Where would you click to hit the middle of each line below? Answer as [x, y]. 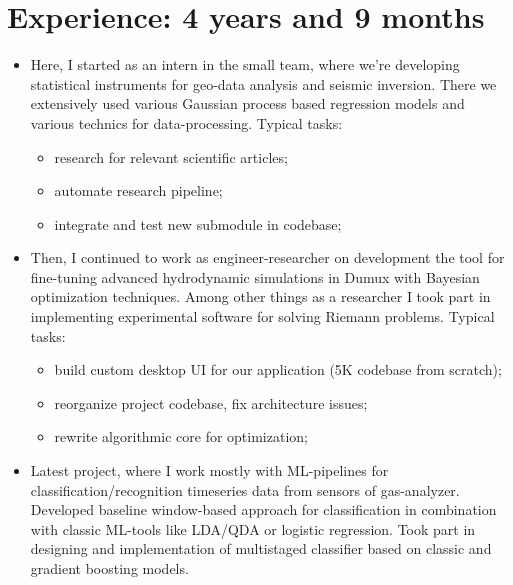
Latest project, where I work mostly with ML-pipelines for [209, 470]
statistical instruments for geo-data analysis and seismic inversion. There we [263, 83]
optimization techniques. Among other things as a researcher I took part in [260, 296]
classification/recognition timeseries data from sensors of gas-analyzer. [245, 489]
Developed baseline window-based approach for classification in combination [263, 509]
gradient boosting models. [109, 568]
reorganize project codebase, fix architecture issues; [211, 402]
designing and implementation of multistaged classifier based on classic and [261, 548]
